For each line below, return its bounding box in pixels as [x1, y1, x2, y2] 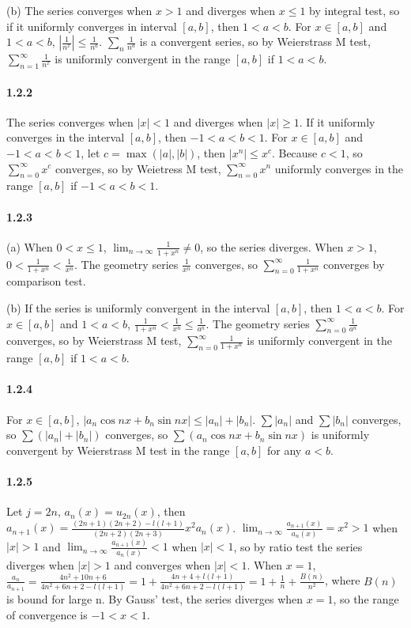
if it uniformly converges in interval [6, 17, 177, 34]
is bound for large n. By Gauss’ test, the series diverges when [6, 590, 304, 607]
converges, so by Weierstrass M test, [6, 332, 182, 349]
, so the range [333, 590, 399, 607]
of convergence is [6, 606, 88, 622]
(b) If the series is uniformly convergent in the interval [6, 300, 270, 316]
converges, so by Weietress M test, [55, 160, 221, 176]
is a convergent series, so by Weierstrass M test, [139, 33, 371, 50]
